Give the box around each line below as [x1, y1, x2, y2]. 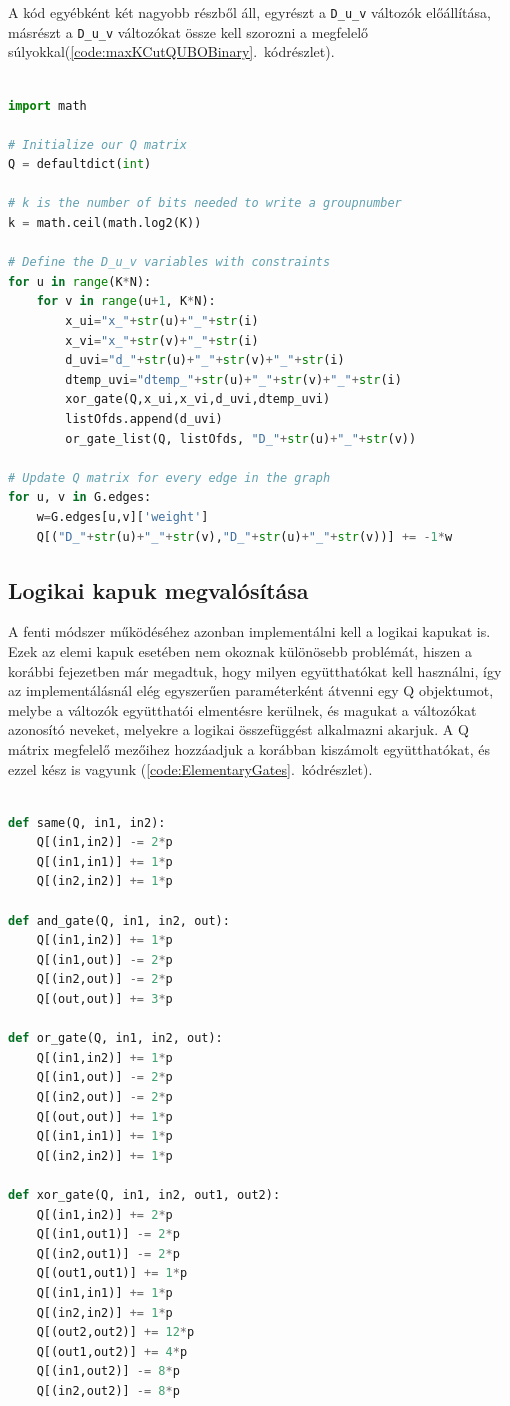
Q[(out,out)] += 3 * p [36, 992, 173, 1007]
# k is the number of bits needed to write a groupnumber [8, 196, 402, 211]
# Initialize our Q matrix [8, 137, 187, 152]
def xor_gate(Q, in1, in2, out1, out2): [8, 1187, 281, 1202]
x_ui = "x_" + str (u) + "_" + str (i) [65, 314, 259, 329]
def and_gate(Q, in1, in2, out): [8, 913, 230, 928]
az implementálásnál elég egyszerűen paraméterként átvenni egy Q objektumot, [8, 680, 494, 701]
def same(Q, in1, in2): [8, 815, 166, 830]
